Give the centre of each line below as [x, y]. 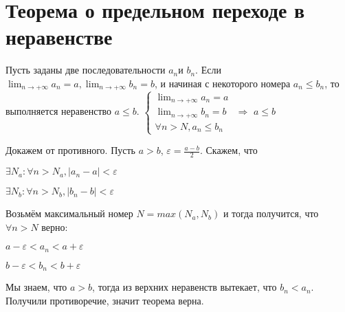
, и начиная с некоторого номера [222, 83]
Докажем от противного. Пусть [70, 150]
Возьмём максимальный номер [69, 213]
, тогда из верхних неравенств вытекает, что [185, 287]
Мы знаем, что [36, 287]
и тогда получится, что [271, 213]
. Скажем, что [229, 150]
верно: [55, 226]
